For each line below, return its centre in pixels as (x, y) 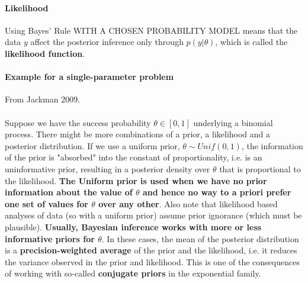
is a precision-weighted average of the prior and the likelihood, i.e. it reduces (151, 250)
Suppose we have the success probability (78, 122)
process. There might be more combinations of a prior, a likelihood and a (138, 134)
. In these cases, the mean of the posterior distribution (200, 238)
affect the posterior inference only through (107, 42)
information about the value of (69, 192)
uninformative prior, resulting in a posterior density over (108, 168)
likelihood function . (45, 53)
